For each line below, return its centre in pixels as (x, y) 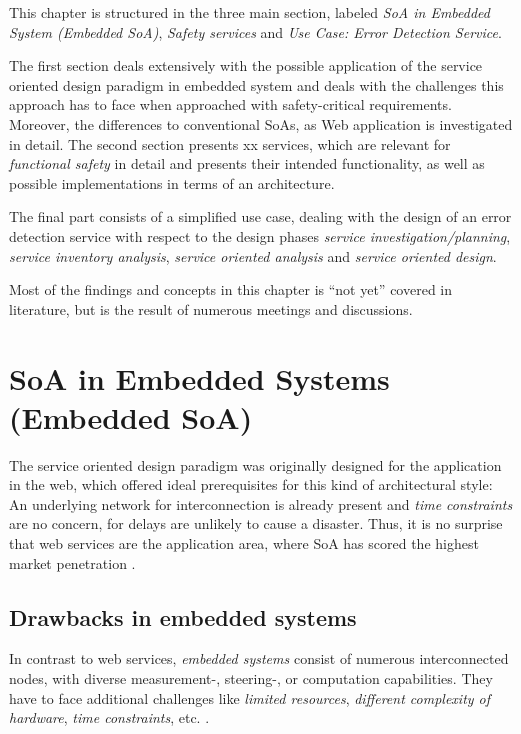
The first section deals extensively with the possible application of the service (246, 65)
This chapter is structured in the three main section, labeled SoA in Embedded (249, 12)
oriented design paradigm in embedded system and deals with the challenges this (256, 84)
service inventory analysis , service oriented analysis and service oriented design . (253, 255)
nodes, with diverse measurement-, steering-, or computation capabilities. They (251, 677)
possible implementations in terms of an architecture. (172, 182)
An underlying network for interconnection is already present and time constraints (261, 503)
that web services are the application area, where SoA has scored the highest (244, 543)
